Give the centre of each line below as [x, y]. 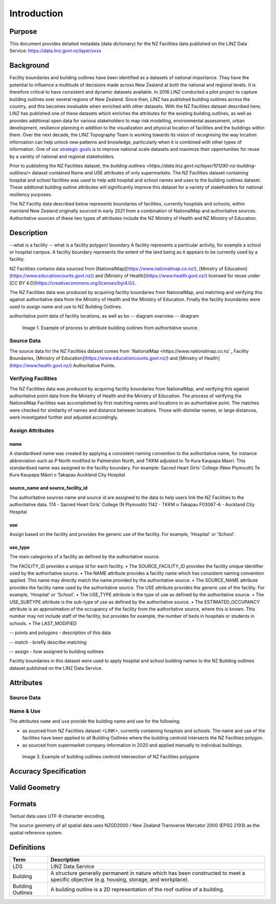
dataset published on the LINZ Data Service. [56, 668]
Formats [23, 804]
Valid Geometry [35, 787]
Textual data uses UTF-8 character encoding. [57, 816]
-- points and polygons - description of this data [60, 633]
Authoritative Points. [94, 365]
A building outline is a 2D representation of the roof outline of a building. [137, 889]
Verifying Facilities [33, 378]
